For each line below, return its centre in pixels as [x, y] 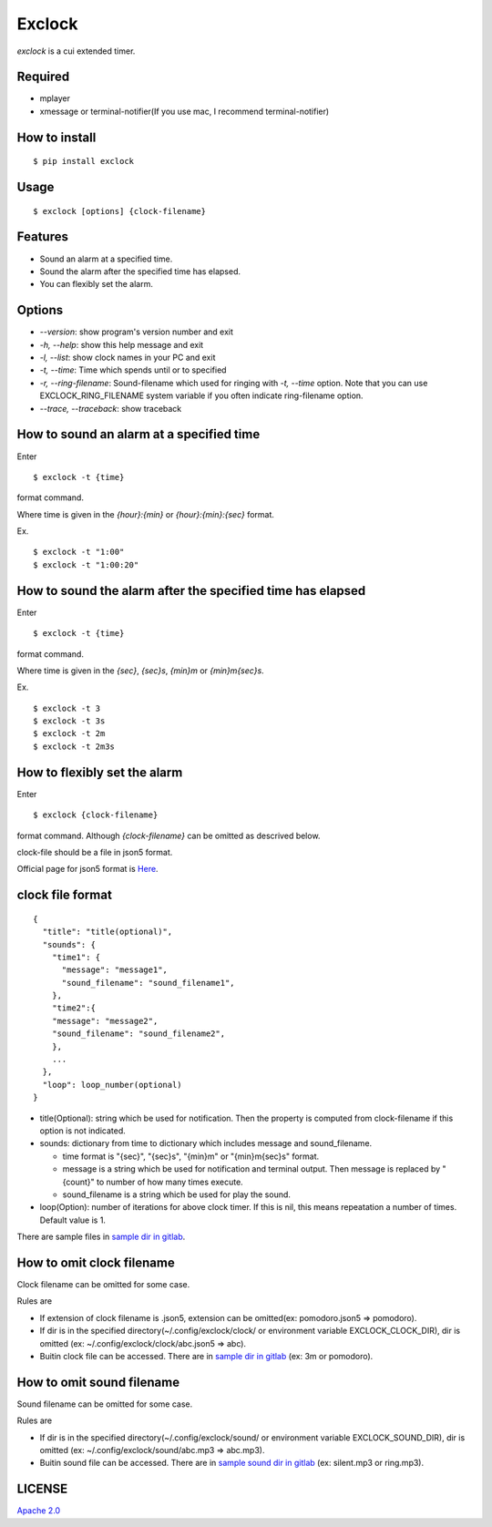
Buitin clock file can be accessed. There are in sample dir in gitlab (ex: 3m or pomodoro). [206, 1356]
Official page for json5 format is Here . [87, 869]
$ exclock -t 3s [69, 721]
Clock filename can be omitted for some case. [103, 1285]
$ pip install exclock [84, 161]
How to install [56, 137]
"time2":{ [73, 1008]
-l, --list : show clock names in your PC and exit [128, 358]
